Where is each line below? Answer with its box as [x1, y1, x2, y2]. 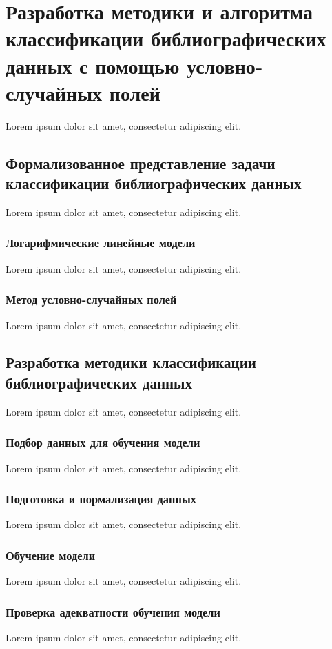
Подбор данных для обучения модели [6, 434, 200, 451]
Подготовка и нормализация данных [6, 490, 196, 507]
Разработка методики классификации [6, 351, 256, 373]
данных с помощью [6, 51, 180, 79]
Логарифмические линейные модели [6, 234, 196, 251]
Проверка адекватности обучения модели [6, 603, 220, 620]
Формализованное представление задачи [6, 152, 276, 173]
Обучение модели [6, 546, 96, 563]
